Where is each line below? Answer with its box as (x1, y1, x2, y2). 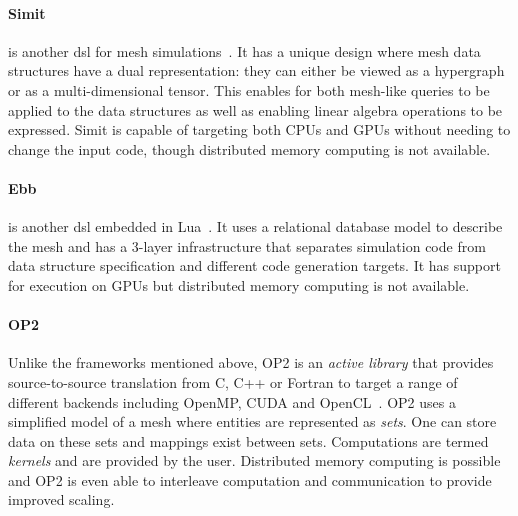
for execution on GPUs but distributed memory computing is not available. (8, 274, 470, 295)
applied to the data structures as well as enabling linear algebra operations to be (8, 99, 503, 120)
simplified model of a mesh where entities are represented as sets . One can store (8, 411, 497, 432)
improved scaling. (8, 489, 115, 510)
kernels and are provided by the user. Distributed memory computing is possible (8, 450, 501, 471)
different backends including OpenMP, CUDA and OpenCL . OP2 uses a (8, 391, 456, 412)
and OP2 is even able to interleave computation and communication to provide (8, 469, 492, 490)
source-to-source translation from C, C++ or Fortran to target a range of (8, 371, 458, 392)
